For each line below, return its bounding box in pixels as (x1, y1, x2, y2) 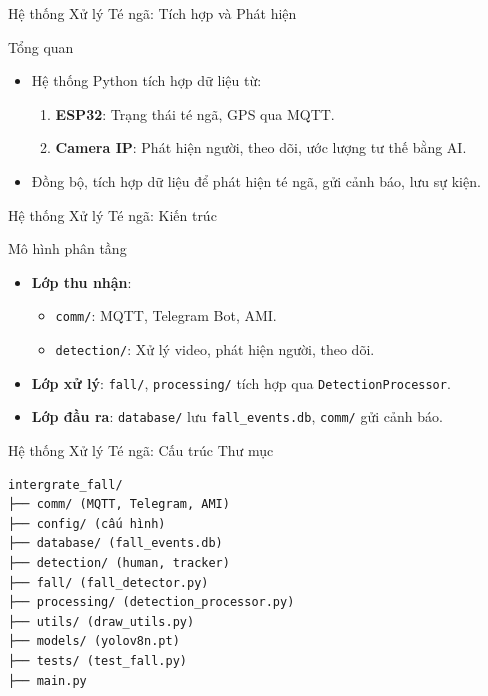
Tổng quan (8, 36, 74, 57)
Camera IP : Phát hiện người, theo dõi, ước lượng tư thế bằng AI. (55, 137, 467, 158)
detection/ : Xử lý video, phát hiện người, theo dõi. (55, 339, 375, 359)
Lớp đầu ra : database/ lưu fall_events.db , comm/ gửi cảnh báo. (31, 406, 443, 427)
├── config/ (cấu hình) (8, 516, 166, 531)
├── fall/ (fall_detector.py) (8, 575, 209, 590)
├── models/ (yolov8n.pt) (8, 634, 180, 649)
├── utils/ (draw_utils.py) (8, 614, 195, 629)
